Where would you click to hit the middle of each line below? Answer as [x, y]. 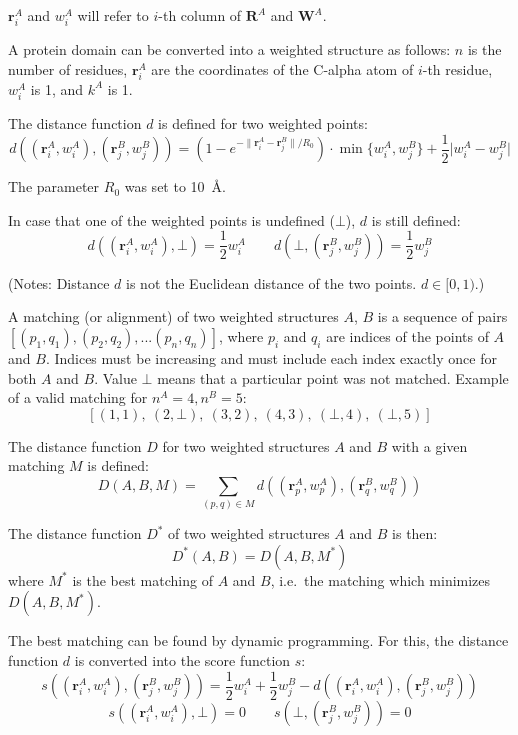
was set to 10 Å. [175, 186]
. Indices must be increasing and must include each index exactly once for [271, 357]
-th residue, [457, 68]
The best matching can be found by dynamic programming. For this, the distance [258, 640]
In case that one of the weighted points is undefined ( [171, 219]
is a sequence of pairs [442, 316]
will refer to [113, 15]
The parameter [54, 186]
